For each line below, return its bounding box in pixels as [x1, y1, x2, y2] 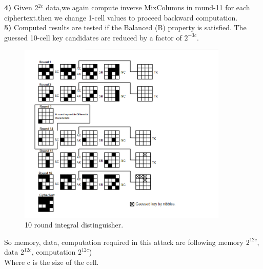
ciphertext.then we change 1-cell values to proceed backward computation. [4, 12, 238, 23]
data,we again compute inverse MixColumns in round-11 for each [46, 2, 250, 12]
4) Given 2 [4, 2, 38, 12]
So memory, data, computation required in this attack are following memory [4, 236, 244, 247]
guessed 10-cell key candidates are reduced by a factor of [4, 32, 182, 43]
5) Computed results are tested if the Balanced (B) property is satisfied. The [4, 22, 247, 33]
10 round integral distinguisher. [25, 219, 124, 230]
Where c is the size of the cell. [4, 256, 99, 267]
